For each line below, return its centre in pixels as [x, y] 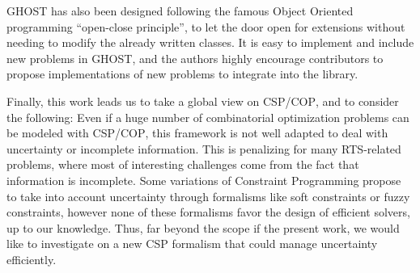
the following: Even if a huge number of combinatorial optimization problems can [208, 117]
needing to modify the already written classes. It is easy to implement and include [210, 42]
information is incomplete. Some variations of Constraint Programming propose [204, 180]
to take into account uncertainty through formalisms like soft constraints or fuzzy [208, 196]
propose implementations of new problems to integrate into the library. [182, 74]
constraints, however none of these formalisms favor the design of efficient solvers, [208, 212]
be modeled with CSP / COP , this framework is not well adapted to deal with [197, 133]
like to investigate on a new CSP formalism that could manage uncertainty [192, 244]
